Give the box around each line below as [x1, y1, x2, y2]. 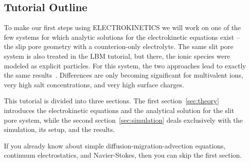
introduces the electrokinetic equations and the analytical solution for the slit [4, 105, 234, 115]
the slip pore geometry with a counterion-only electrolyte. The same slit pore [4, 41, 233, 51]
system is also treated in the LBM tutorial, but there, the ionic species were [4, 50, 230, 61]
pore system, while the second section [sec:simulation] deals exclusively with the [4, 114, 243, 125]
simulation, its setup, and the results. [4, 124, 115, 134]
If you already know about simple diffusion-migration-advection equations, [4, 140, 226, 150]
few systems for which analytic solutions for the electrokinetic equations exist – [4, 32, 240, 42]
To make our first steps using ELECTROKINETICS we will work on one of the [4, 22, 241, 33]
